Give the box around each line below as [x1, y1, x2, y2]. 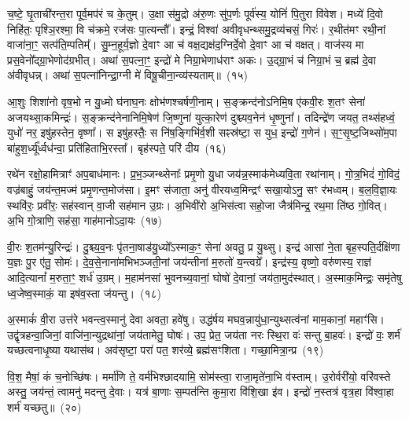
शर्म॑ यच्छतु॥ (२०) [7, 399, 82, 416]
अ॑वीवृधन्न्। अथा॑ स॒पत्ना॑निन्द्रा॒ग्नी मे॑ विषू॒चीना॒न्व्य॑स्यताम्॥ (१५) [7, 67, 249, 83]
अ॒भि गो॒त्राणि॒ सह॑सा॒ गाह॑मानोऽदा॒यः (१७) [7, 212, 162, 229]
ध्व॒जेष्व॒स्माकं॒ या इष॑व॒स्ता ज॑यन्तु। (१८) [7, 284, 162, 301]
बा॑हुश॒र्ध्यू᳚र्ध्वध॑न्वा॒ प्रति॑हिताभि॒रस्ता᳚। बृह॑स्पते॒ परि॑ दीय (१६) [7, 139, 227, 156]
